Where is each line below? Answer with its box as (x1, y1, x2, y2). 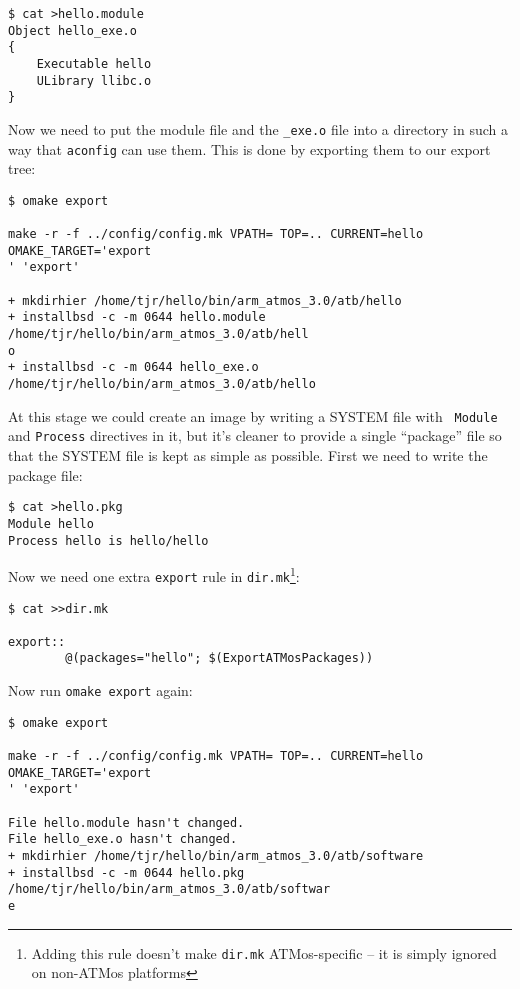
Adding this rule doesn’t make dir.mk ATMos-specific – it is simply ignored (31, 942, 497, 963)
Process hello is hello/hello (8, 533, 209, 548)
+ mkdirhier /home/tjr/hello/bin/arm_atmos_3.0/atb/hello (8, 293, 402, 308)
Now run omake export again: (8, 680, 193, 701)
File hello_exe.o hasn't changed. (8, 832, 238, 847)
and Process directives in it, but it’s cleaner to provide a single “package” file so (8, 425, 502, 446)
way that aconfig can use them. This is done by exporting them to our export (8, 138, 491, 159)
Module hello (8, 516, 94, 531)
